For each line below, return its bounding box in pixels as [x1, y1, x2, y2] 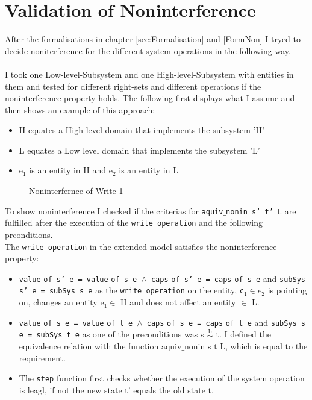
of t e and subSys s [225, 316, 305, 328]
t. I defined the [216, 328, 272, 340]
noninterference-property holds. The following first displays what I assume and [5, 92, 295, 104]
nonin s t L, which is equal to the [184, 340, 308, 352]
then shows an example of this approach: [5, 103, 155, 116]
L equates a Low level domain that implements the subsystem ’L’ [19, 143, 260, 156]
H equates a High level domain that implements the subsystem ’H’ [19, 123, 264, 136]
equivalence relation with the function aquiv [19, 340, 182, 352]
